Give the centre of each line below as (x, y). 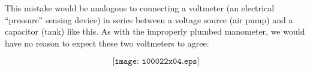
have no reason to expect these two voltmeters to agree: (107, 43)
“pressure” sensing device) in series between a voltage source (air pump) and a (149, 19)
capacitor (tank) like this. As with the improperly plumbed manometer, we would (155, 31)
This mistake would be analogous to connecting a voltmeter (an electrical (140, 8)
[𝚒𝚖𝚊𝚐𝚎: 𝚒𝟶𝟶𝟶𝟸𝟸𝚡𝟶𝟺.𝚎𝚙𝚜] (156, 62)
